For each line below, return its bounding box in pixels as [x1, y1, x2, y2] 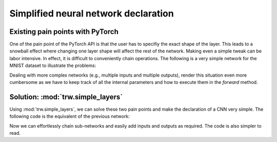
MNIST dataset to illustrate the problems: [9, 62, 96, 69]
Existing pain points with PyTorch [9, 27, 119, 36]
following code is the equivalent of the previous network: [9, 113, 130, 119]
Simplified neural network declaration [9, 8, 174, 19]
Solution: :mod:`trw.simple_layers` [9, 93, 123, 101]
